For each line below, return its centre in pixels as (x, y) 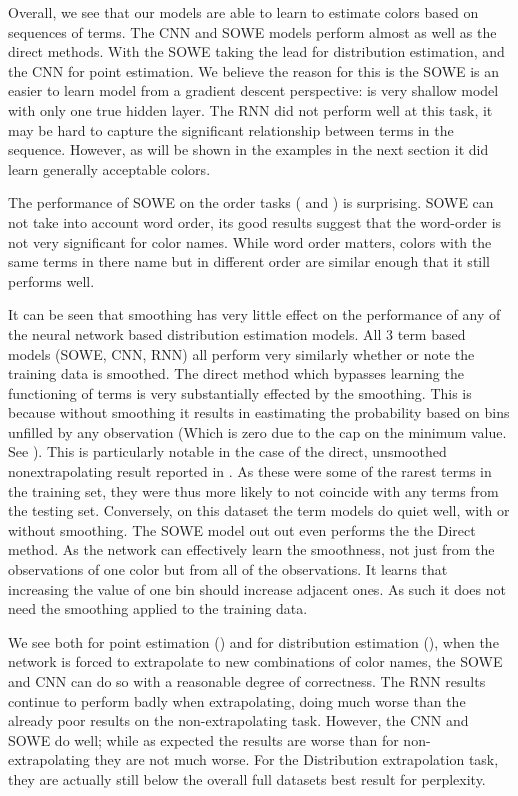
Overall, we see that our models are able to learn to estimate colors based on (243, 12)
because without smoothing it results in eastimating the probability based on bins (259, 412)
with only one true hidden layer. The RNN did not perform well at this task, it (250, 109)
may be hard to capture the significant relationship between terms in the (231, 129)
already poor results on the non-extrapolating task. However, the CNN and (238, 720)
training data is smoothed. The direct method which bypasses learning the (236, 373)
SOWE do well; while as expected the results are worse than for (203, 739)
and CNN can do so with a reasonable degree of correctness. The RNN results (247, 681)
